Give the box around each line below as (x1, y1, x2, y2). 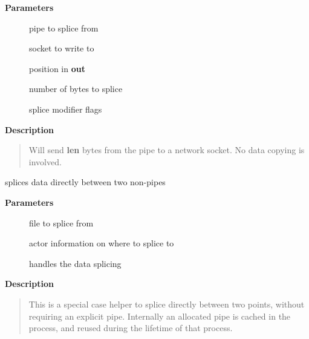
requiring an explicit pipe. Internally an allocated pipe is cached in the (28, 309, 291, 322)
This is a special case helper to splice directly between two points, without (28, 297, 305, 310)
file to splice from (29, 216, 94, 229)
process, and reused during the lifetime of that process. (28, 321, 233, 334)
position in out (29, 62, 85, 74)
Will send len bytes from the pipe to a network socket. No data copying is (28, 143, 305, 156)
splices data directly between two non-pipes (5, 176, 166, 188)
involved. (28, 155, 62, 168)
